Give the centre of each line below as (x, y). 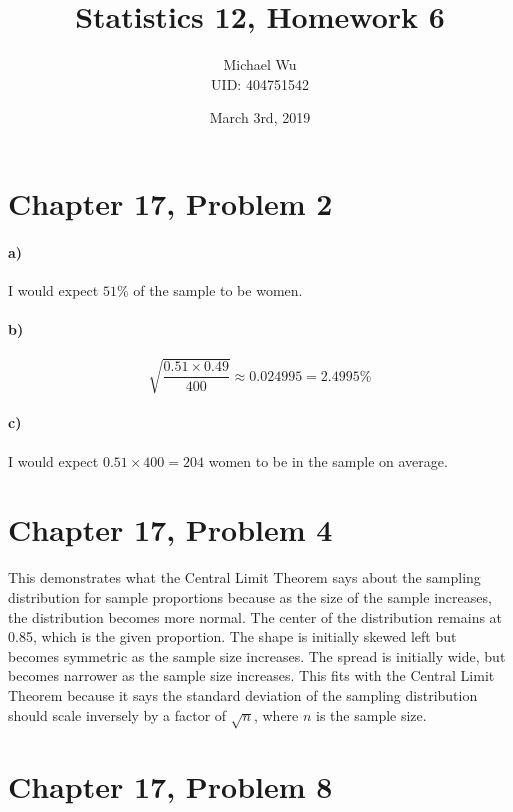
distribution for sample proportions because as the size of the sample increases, (250, 596)
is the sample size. (371, 714)
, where (276, 714)
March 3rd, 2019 (260, 117)
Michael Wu (260, 64)
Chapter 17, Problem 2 (170, 202)
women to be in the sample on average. (328, 460)
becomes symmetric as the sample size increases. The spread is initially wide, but (257, 655)
